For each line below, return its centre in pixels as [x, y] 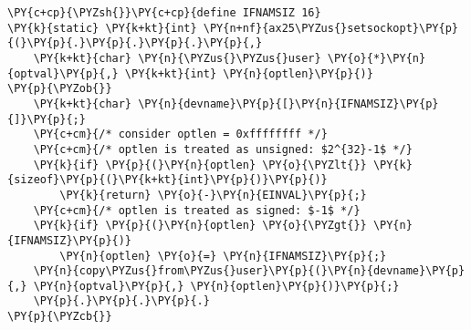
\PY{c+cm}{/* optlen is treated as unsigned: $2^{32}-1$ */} [223, 149]
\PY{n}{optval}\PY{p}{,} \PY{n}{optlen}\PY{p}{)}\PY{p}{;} [216, 286]
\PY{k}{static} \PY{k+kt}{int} [102, 28]
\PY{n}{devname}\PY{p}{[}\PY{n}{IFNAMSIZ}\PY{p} [288, 103]
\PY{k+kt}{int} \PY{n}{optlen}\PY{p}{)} [249, 73]
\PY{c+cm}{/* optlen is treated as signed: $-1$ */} [197, 210]
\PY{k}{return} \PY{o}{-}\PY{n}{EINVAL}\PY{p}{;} [213, 195]
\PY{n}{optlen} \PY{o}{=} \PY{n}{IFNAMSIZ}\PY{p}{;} [223, 256]
